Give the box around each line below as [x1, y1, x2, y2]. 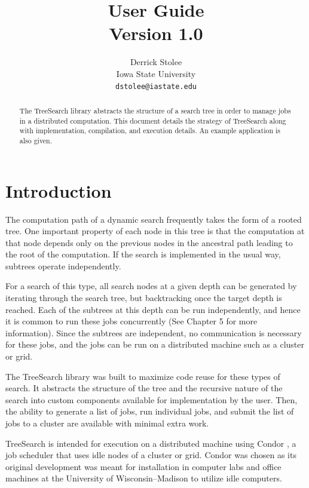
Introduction [5, 178, 112, 202]
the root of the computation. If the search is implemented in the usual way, [5, 248, 281, 260]
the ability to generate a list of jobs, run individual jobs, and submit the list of [5, 405, 294, 418]
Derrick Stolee [130, 56, 182, 68]
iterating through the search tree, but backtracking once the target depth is [5, 291, 282, 304]
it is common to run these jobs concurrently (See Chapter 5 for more [5, 315, 258, 327]
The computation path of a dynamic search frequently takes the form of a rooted [5, 213, 302, 225]
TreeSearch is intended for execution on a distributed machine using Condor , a [5, 437, 296, 449]
